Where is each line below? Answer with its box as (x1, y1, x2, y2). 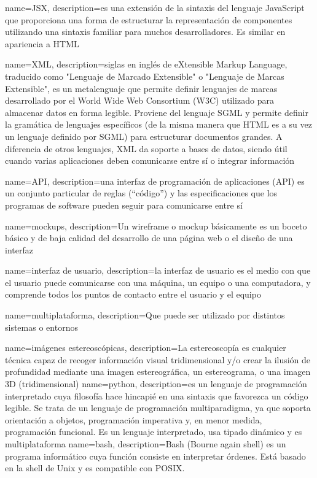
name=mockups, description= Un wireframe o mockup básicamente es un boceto (5, 219, 307, 232)
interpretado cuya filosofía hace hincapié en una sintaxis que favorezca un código (5, 389, 308, 402)
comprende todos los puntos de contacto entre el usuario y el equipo (5, 288, 261, 301)
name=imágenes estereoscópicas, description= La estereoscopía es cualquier (5, 341, 286, 354)
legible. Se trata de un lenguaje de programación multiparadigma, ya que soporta (5, 401, 311, 414)
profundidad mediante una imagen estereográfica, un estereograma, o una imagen (5, 365, 311, 378)
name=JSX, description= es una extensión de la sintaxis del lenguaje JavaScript (5, 1, 305, 13)
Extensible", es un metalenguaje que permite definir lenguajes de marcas (5, 82, 278, 94)
